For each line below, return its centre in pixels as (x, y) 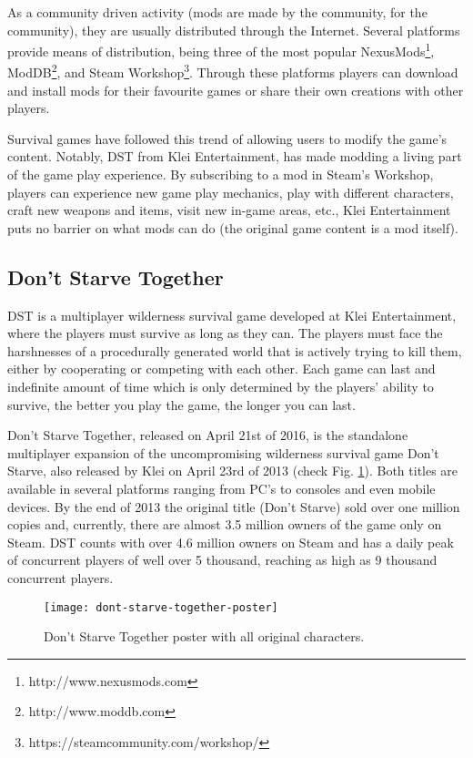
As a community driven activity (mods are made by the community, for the (217, 12)
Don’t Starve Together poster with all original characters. (204, 636)
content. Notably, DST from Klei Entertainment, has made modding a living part (235, 156)
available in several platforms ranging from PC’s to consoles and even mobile (221, 488)
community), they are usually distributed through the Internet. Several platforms (234, 30)
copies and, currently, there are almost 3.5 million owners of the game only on (225, 524)
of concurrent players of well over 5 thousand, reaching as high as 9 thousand (222, 560)
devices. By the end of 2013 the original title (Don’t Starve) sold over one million (234, 506)
